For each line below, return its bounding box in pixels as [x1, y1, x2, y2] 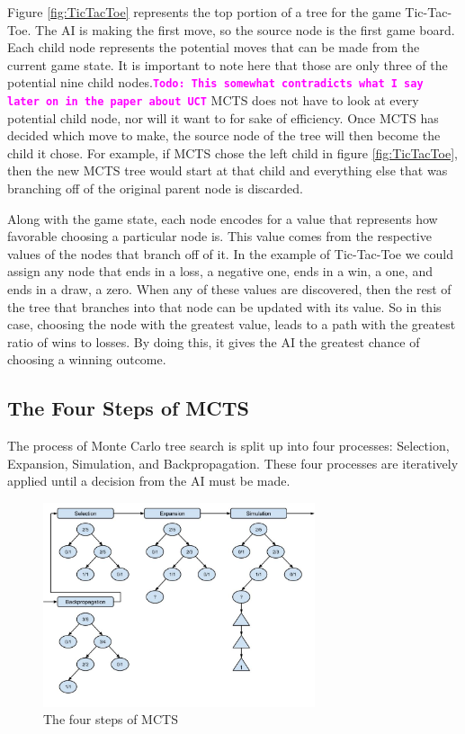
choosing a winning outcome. [7, 350, 166, 369]
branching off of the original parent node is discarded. [7, 179, 303, 198]
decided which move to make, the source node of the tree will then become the [7, 126, 441, 145]
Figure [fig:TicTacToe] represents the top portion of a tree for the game [7, 3, 401, 21]
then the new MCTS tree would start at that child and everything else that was [7, 161, 448, 180]
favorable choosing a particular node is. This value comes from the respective [7, 227, 432, 246]
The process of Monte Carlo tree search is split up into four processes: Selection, [7, 436, 450, 455]
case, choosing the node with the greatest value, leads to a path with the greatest [7, 315, 456, 334]
